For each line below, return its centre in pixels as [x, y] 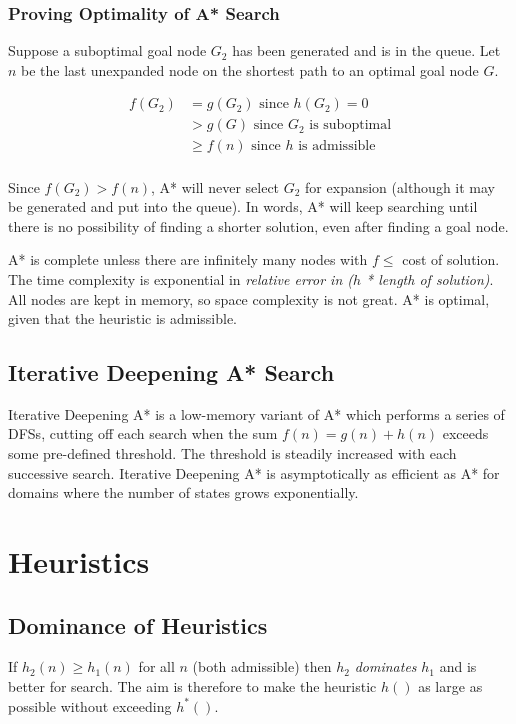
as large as [450, 686]
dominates [385, 666]
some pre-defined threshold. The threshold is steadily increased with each [232, 453]
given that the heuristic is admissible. [123, 318]
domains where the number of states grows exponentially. [183, 492]
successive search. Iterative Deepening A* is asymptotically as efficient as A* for [254, 472]
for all [156, 666]
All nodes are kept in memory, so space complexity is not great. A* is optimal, [249, 298]
